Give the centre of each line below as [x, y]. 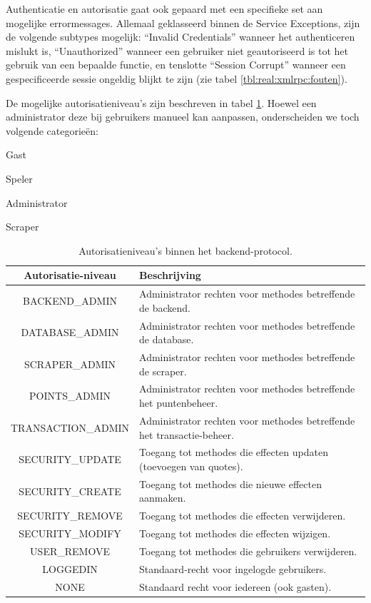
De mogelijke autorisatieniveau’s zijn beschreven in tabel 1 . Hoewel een [161, 102]
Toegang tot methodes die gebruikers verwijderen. [248, 551]
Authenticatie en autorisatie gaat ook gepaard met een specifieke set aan [164, 9]
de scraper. [163, 371]
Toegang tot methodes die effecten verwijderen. [243, 516]
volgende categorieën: [52, 130]
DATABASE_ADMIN [70, 332]
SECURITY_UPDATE [70, 459]
